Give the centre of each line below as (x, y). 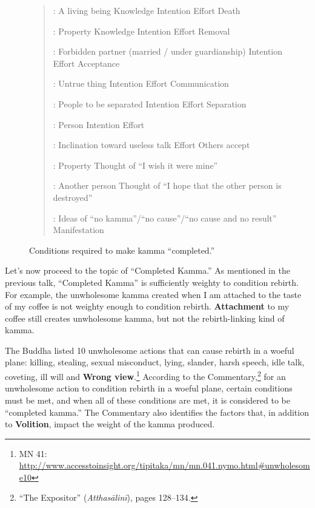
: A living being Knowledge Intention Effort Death (147, 10)
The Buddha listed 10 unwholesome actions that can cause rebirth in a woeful (150, 350)
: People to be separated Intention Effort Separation (150, 103)
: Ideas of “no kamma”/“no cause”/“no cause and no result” (165, 218)
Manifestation (78, 230)
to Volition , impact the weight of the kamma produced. (110, 424)
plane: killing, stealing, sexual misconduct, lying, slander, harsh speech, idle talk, (155, 362)
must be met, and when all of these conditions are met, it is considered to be (148, 400)
